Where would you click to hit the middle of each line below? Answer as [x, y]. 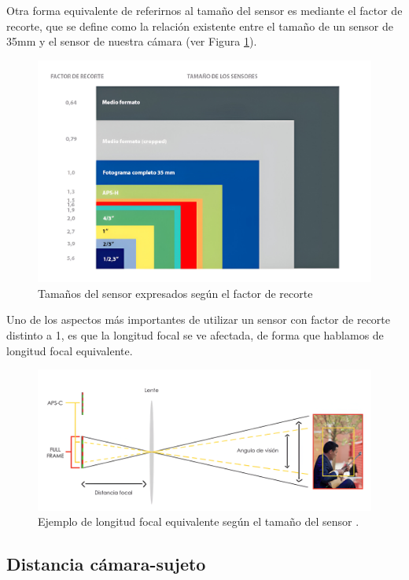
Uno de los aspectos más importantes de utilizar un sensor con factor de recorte [198, 319]
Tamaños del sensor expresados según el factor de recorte [175, 293]
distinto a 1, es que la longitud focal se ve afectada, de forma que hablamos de [195, 334]
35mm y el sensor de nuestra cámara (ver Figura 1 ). [132, 41]
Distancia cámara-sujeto [106, 564]
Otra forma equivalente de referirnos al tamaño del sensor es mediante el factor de [204, 10]
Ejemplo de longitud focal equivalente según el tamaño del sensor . [199, 521]
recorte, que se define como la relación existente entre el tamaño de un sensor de [200, 26]
